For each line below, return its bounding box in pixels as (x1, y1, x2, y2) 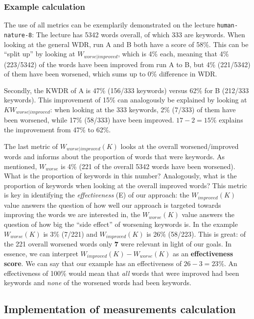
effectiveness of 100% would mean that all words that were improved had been (4, 268, 239, 278)
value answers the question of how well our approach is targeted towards (4, 199, 221, 210)
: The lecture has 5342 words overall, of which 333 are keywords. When (32, 29, 245, 39)
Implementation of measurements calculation (4, 301, 236, 317)
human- (217, 22, 238, 29)
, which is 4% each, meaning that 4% (117, 49, 229, 59)
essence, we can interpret (4, 248, 78, 258)
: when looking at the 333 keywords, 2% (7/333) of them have (50, 104, 236, 114)
